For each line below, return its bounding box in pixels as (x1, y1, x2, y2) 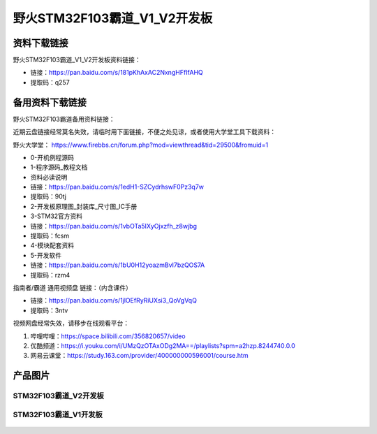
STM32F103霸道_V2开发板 (13, 391, 104, 401)
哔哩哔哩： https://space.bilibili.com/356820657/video (30, 332, 186, 340)
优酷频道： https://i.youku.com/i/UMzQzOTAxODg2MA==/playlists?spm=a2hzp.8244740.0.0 (30, 341, 296, 349)
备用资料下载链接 (13, 96, 87, 108)
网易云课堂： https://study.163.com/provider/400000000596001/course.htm (30, 352, 249, 360)
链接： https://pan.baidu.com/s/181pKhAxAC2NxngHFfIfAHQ (30, 68, 204, 77)
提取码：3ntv (30, 306, 68, 314)
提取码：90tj (30, 192, 66, 201)
